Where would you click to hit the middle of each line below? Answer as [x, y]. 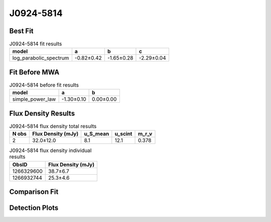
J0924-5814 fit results [36, 44]
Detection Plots [34, 208]
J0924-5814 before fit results [44, 85]
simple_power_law [34, 99]
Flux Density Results [42, 113]
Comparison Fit [34, 192]
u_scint [123, 134]
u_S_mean [97, 134]
